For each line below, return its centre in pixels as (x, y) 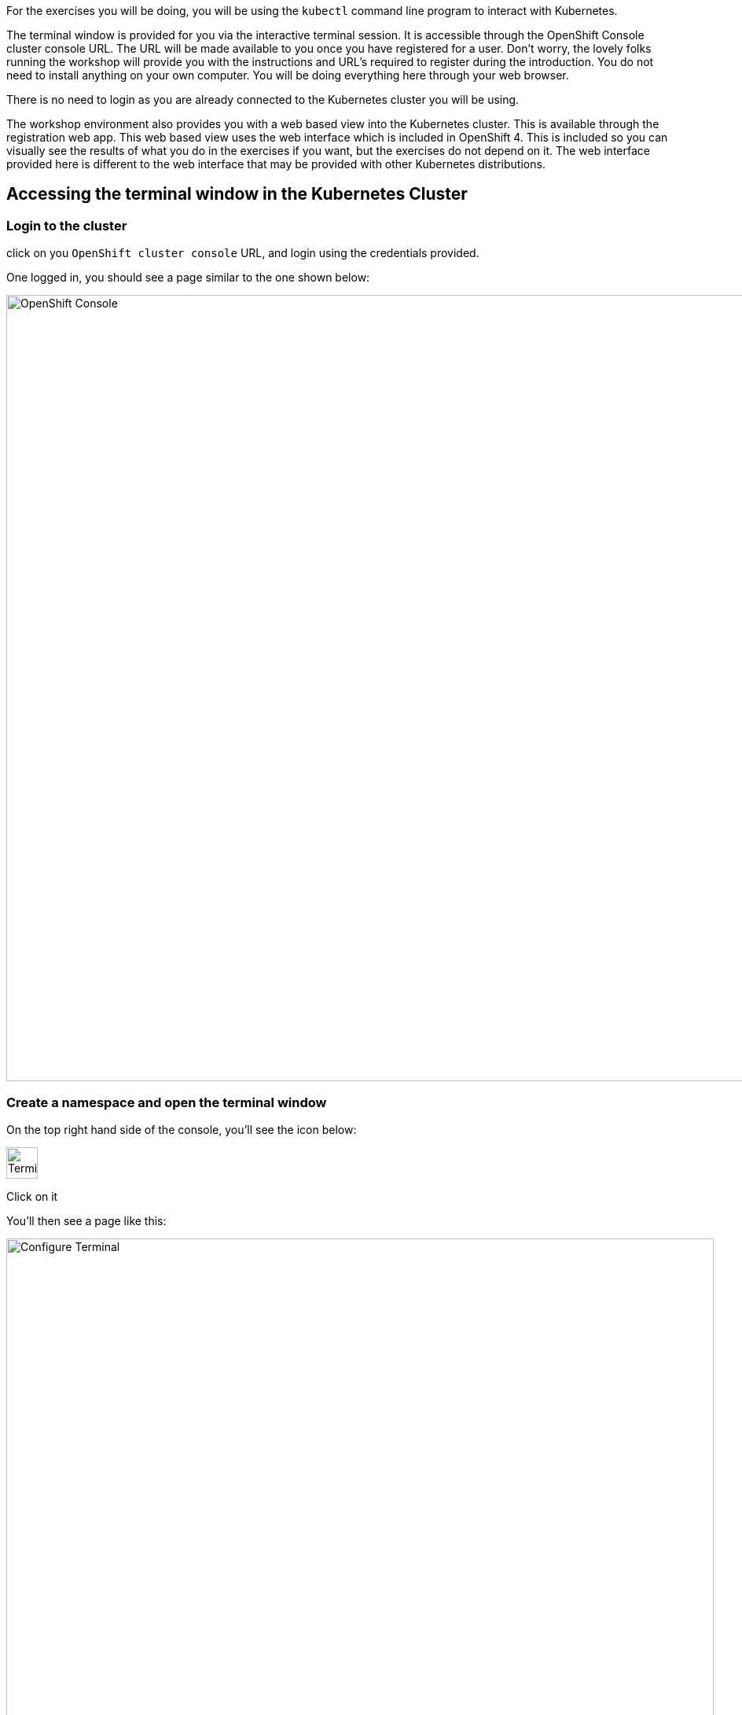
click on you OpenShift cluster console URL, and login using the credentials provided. (243, 253)
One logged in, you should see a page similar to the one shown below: (188, 278)
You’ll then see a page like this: (86, 1220)
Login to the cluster (67, 225)
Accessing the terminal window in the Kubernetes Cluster (237, 194)
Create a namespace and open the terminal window (167, 1102)
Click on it (32, 1196)
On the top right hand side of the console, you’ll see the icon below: (182, 1129)
